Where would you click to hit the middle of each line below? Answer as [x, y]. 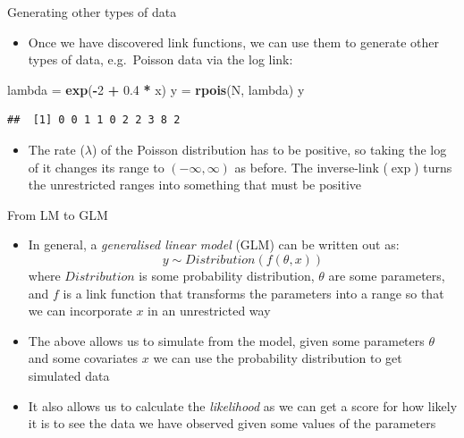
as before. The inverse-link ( [311, 167]
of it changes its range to [96, 167]
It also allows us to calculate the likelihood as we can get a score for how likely [243, 405]
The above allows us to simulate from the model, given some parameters [226, 340]
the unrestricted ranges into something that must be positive [195, 185]
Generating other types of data [92, 12]
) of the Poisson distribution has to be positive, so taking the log [270, 149]
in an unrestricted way [209, 311]
